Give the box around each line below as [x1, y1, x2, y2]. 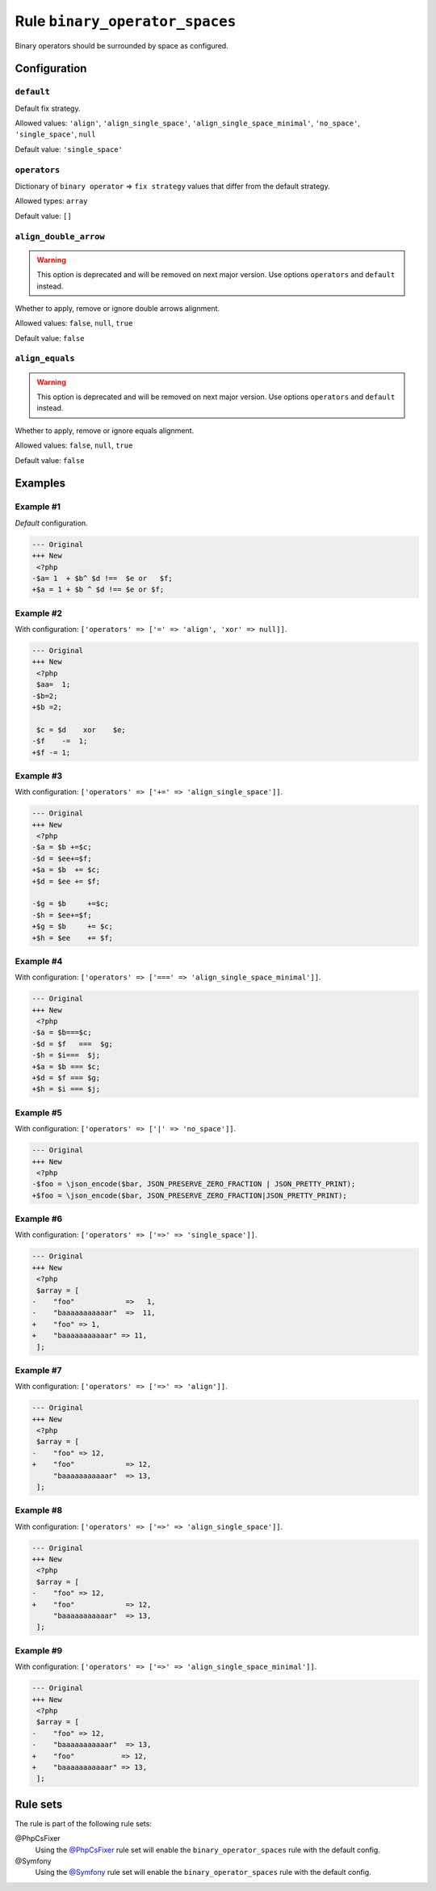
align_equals [15, 353, 76, 364]
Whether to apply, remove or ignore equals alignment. [15, 425, 194, 436]
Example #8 [15, 1505, 63, 1516]
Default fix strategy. [15, 103, 81, 113]
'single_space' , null [15, 129, 96, 139]
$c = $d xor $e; [36, 725, 127, 735]
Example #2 [15, 607, 63, 618]
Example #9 [15, 1645, 63, 1656]
